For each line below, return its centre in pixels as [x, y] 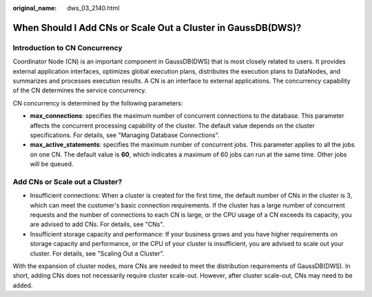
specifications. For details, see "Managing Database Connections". [125, 135]
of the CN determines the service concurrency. [80, 90]
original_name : [35, 8]
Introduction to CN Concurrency [68, 48]
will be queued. [52, 164]
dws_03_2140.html [93, 8]
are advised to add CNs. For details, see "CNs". [97, 225]
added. [23, 285]
